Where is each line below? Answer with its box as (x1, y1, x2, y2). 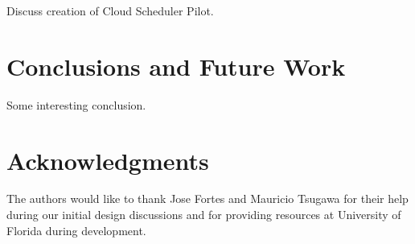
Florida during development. (6, 221, 146, 238)
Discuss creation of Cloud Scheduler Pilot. (6, 2, 214, 19)
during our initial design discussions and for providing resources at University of (6, 206, 401, 223)
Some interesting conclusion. (6, 96, 146, 113)
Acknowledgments (6, 143, 209, 176)
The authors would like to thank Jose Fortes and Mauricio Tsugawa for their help (6, 190, 409, 207)
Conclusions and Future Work (6, 49, 346, 82)
